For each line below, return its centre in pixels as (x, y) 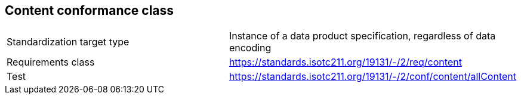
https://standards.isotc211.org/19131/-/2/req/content (345, 62)
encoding (250, 48)
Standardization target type (68, 42)
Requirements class (51, 62)
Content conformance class (90, 10)
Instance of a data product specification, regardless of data (362, 36)
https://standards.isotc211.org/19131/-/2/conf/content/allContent (372, 77)
